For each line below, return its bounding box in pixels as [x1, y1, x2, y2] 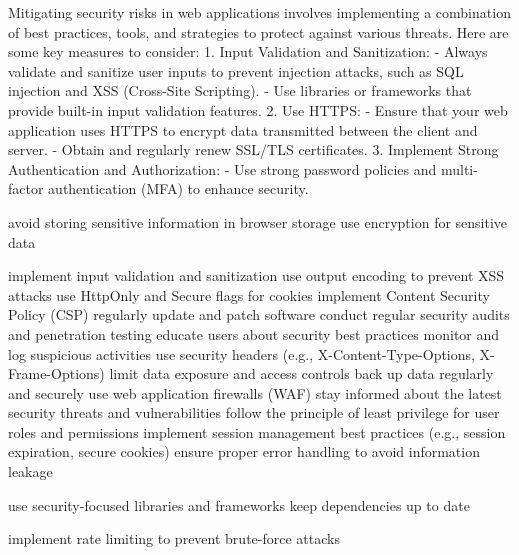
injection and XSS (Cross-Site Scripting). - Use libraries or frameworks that [8, 80, 472, 101]
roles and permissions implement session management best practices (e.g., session [8, 421, 506, 442]
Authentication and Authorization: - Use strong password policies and [8, 158, 437, 179]
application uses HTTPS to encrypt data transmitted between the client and [8, 119, 478, 140]
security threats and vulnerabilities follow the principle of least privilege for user [8, 402, 500, 423]
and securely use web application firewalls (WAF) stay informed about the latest [8, 382, 502, 403]
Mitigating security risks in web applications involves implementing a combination [8, 2, 511, 22]
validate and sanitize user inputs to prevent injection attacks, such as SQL [8, 60, 464, 81]
